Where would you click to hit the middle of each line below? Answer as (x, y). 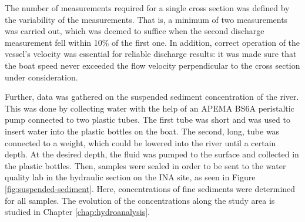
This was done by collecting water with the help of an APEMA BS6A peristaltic (150, 108)
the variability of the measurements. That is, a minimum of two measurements (146, 19)
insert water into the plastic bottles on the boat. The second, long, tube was (142, 131)
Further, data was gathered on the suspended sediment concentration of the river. (152, 97)
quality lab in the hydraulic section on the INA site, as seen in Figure (130, 177)
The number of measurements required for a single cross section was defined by (147, 8)
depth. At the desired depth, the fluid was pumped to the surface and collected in (152, 154)
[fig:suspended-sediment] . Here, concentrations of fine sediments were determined (150, 188)
